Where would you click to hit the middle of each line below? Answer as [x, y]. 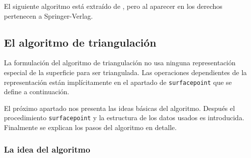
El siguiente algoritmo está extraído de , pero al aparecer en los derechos [113, 6]
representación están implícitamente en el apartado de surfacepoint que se [118, 82]
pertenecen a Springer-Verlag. [49, 15]
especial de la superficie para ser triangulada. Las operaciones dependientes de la [125, 72]
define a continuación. [37, 92]
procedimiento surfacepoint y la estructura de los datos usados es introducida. [124, 118]
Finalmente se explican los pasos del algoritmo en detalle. [90, 127]
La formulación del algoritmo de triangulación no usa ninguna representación [120, 63]
